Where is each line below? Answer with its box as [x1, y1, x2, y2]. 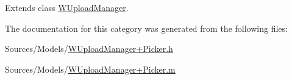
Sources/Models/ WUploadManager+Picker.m [5, 62, 176, 75]
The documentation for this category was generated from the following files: [5, 21, 288, 34]
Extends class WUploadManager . [5, 1, 129, 13]
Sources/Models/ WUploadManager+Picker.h [5, 42, 173, 55]
